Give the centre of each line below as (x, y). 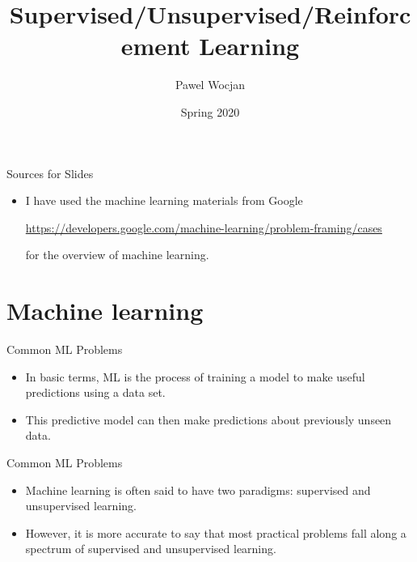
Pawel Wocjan (210, 85)
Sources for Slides (50, 173)
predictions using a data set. (95, 392)
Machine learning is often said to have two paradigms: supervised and (198, 490)
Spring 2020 (210, 111)
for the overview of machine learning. (117, 255)
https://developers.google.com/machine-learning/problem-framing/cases (204, 227)
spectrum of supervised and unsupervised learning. (151, 549)
